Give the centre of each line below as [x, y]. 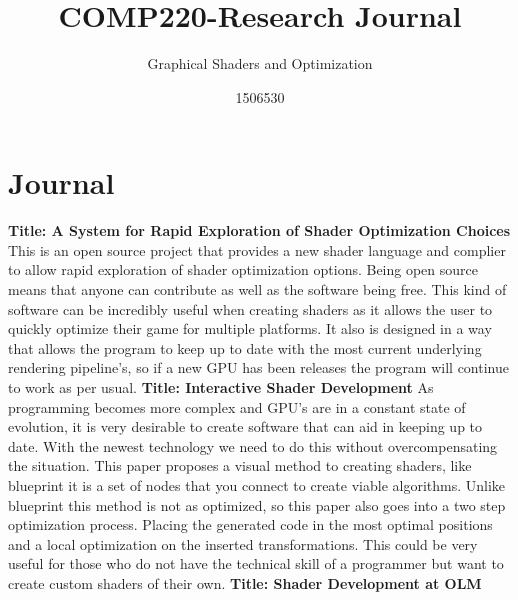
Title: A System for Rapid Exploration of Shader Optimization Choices [259, 230]
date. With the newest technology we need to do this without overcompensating [253, 445]
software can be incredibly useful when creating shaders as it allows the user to [250, 308]
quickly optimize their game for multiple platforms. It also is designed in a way [250, 328]
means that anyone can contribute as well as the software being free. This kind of [257, 289]
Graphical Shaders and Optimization [260, 63]
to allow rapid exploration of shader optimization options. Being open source [243, 269]
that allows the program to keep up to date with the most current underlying [245, 347]
